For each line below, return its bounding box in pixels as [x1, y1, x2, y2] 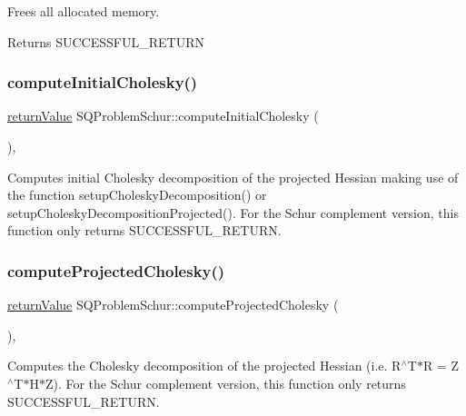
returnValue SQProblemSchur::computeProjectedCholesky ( [7, 295, 339, 314]
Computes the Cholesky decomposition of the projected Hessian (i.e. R [7, 356, 402, 375]
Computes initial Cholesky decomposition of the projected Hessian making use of [7, 167, 459, 186]
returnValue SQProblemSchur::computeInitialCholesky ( [7, 106, 319, 125]
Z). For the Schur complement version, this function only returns [45, 373, 406, 392]
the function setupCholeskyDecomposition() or [7, 185, 267, 204]
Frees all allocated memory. [7, 2, 160, 20]
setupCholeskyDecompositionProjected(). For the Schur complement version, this [7, 203, 459, 222]
